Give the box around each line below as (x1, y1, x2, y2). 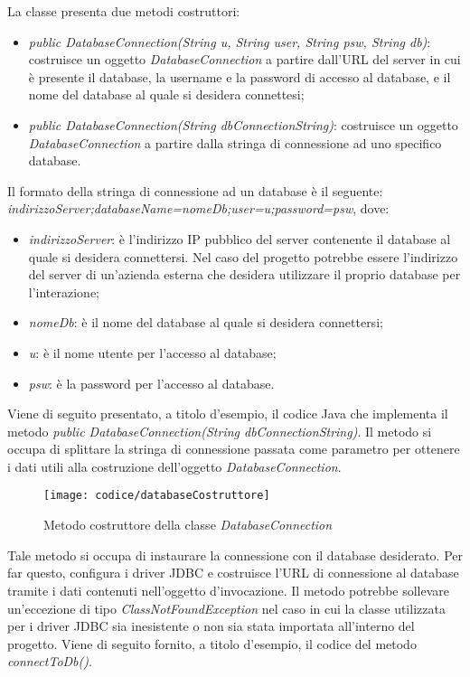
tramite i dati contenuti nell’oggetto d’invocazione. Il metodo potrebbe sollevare (7, 580, 450, 599)
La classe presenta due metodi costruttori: (7, 2, 240, 20)
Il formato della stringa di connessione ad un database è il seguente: (7, 181, 383, 200)
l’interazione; (28, 282, 100, 301)
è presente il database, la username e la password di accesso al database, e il (28, 67, 451, 86)
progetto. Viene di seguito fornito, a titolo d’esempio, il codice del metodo (7, 634, 417, 653)
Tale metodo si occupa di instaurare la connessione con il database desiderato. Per (7, 545, 464, 564)
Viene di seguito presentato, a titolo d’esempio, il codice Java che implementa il (7, 404, 448, 423)
